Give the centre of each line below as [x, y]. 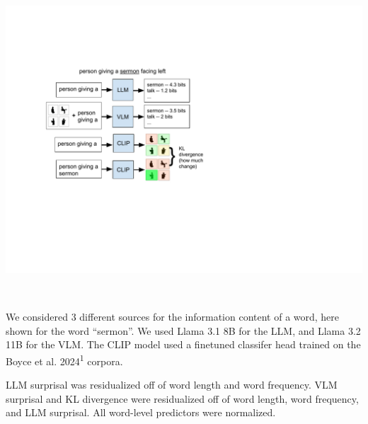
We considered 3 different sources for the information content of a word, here [173, 317]
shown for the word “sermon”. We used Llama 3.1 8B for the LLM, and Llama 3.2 [183, 330]
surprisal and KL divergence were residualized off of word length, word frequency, [182, 398]
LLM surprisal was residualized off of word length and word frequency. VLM [172, 385]
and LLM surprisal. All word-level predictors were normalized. [141, 412]
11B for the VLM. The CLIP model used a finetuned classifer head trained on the [183, 344]
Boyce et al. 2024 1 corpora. [64, 360]
